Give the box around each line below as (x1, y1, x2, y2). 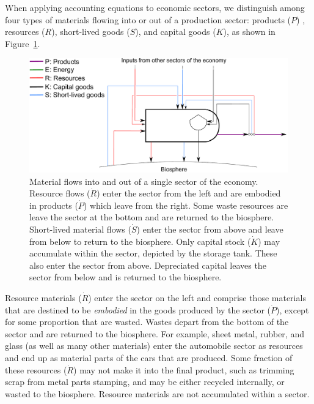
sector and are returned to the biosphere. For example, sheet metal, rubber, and (5, 327, 304, 340)
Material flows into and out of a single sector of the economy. (29, 174, 258, 187)
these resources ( (5, 363, 67, 376)
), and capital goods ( (135, 25, 216, 38)
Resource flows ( (29, 187, 90, 200)
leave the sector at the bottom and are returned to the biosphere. (29, 211, 274, 223)
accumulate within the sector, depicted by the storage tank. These (29, 247, 277, 260)
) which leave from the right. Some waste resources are (83, 198, 288, 211)
